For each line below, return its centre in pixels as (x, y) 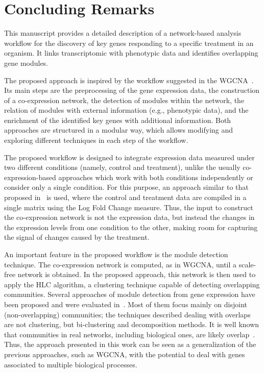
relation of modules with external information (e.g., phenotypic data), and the (126, 110)
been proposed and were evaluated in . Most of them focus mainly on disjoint (126, 304)
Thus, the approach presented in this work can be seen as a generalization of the (130, 344)
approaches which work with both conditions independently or (156, 177)
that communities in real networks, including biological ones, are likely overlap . (130, 334)
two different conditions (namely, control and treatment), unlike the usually (122, 167)
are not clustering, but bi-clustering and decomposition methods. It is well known (132, 324)
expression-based (30, 177)
